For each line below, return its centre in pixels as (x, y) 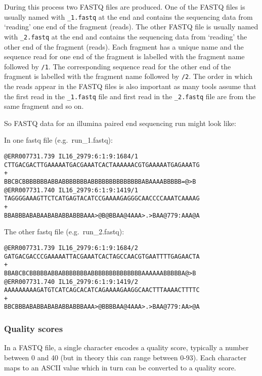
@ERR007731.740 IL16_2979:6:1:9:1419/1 (71, 190)
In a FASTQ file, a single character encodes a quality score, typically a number (126, 347)
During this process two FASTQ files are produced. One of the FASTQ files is (125, 7)
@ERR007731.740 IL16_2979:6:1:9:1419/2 (71, 282)
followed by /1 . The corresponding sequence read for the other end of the (118, 66)
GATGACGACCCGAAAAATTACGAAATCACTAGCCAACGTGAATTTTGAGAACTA (102, 256)
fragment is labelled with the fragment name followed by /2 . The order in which (128, 76)
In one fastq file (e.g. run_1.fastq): (58, 140)
